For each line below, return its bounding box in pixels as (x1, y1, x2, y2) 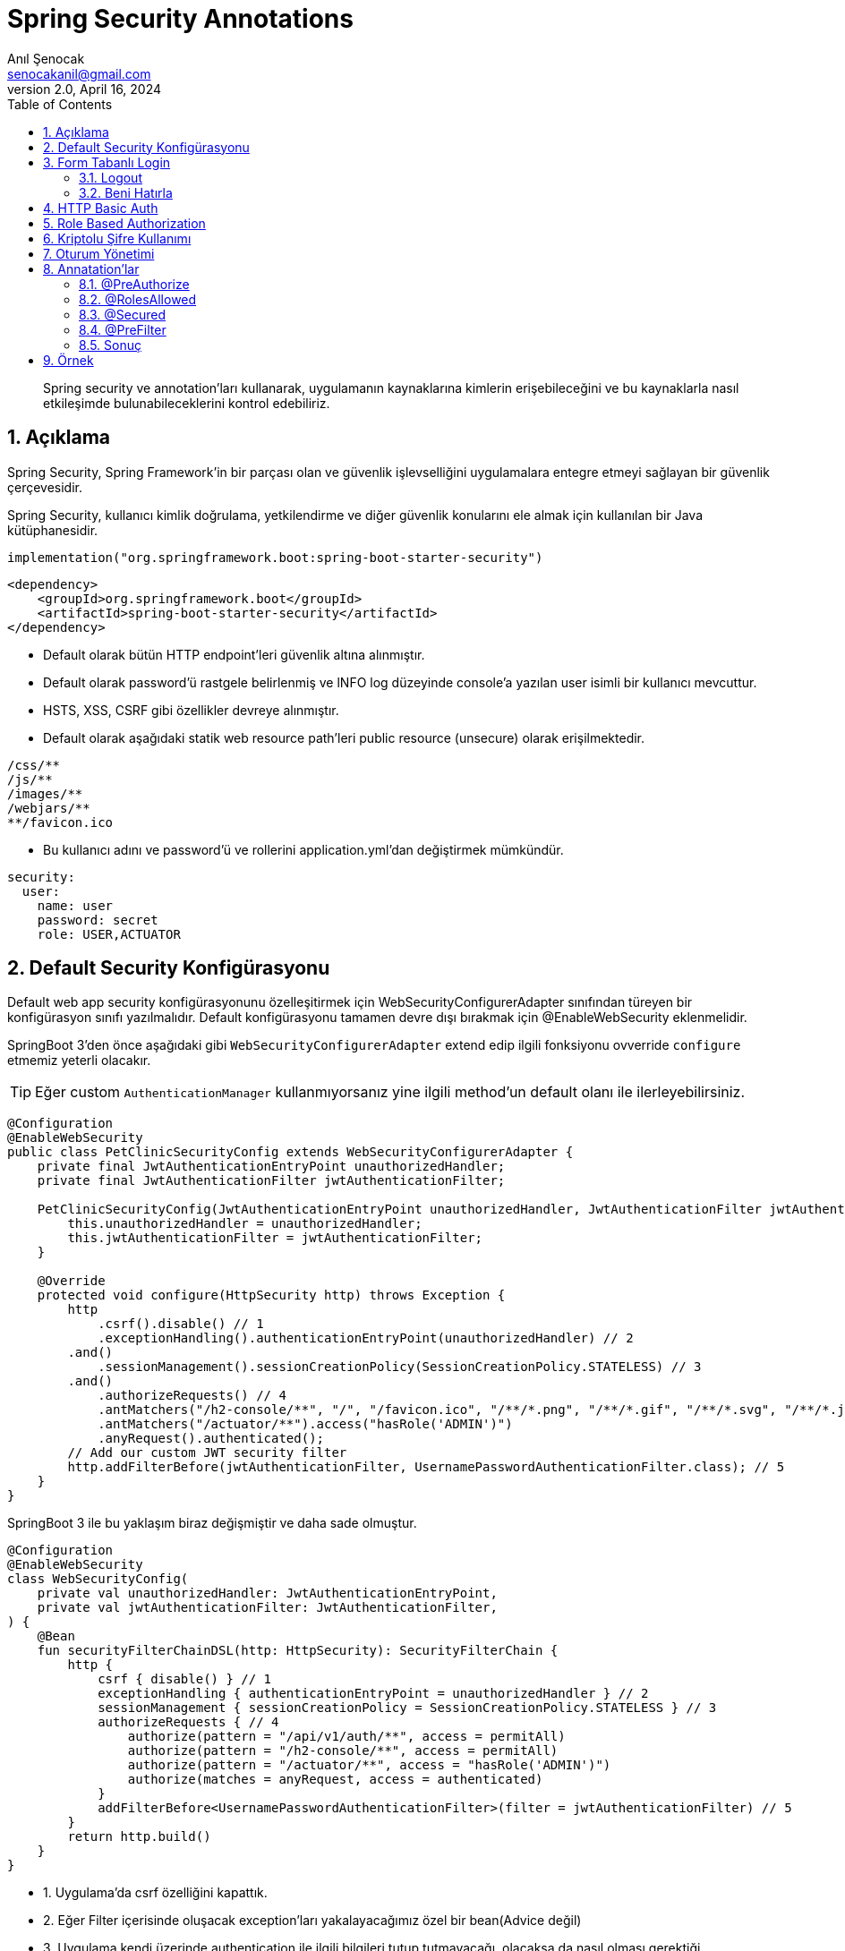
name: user (37, 898, 114, 913)
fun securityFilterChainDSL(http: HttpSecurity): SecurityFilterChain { (37, 1643, 559, 1658)
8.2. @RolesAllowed (79, 291, 197, 307)
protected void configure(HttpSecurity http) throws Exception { (37, 1288, 506, 1303)
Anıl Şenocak (7, 50, 85, 66)
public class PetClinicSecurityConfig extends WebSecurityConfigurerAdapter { (7, 1145, 574, 1160)
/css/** (7, 757, 61, 772)
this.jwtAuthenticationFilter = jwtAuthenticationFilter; (67, 1231, 483, 1246)
